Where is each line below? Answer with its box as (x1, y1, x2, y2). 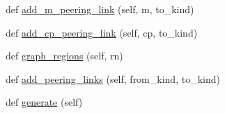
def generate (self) (6, 95, 83, 109)
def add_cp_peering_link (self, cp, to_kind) (6, 25, 198, 39)
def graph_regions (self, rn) (6, 48, 123, 63)
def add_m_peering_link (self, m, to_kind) (6, 2, 194, 16)
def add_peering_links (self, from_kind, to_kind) (6, 71, 220, 86)
